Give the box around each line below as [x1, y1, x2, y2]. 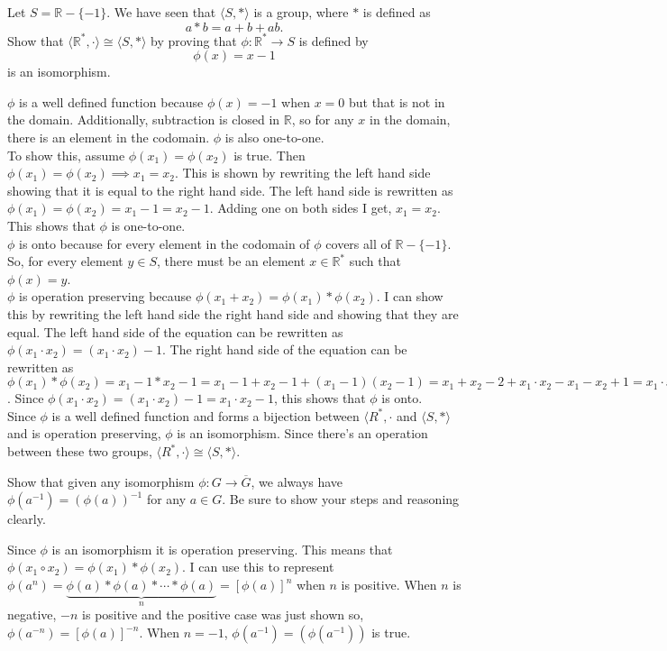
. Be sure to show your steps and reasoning [222, 490, 460, 509]
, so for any [291, 110, 354, 129]
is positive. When [341, 575, 437, 594]
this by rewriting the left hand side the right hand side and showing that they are [7, 304, 459, 323]
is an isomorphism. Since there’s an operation [177, 424, 428, 443]
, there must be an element [157, 252, 306, 270]
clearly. [7, 509, 46, 528]
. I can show [376, 287, 443, 306]
